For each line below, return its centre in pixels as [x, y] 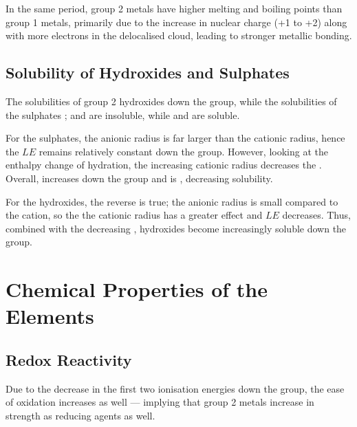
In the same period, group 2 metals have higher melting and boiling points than [174, 8]
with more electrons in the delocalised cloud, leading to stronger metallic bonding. [179, 35]
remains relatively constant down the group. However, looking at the [183, 151]
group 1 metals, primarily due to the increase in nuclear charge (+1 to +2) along [176, 22]
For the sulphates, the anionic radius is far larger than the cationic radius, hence [175, 138]
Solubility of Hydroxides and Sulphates [148, 73]
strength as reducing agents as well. [80, 415]
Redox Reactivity [69, 359]
